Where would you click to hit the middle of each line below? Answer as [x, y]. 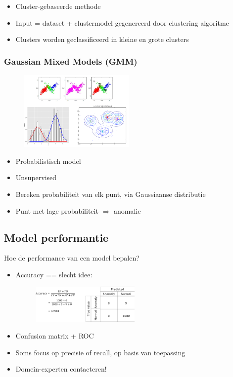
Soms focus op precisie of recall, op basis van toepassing [100, 352]
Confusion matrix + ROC [55, 336]
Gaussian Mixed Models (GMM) [71, 61]
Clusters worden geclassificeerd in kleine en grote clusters [102, 39]
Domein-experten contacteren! [61, 369]
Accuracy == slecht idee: [54, 274]
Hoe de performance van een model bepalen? [72, 258]
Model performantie [56, 237]
